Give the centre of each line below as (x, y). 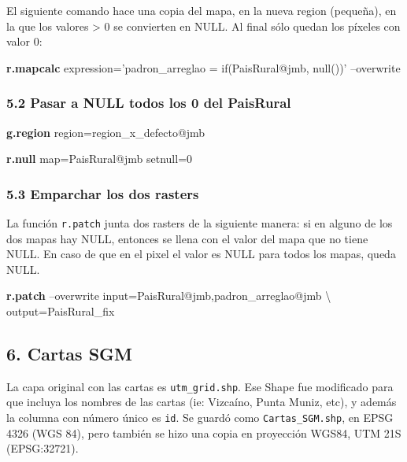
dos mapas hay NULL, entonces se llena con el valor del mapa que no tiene (187, 238)
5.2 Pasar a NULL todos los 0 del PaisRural (149, 103)
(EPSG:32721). (43, 448)
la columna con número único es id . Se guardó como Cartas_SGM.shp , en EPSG (200, 418)
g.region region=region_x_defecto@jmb (106, 132)
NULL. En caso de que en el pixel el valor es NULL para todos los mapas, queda (201, 254)
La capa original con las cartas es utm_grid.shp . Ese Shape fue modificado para (200, 386)
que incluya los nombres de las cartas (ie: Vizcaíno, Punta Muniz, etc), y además (202, 402)
